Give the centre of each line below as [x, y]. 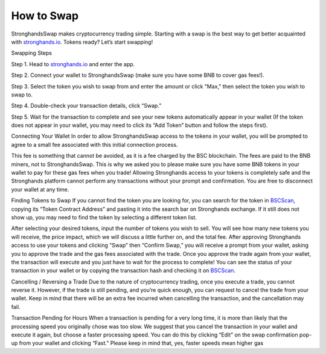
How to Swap [45, 16]
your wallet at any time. [40, 189]
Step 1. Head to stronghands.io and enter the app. [73, 64]
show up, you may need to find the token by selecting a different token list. [104, 217]
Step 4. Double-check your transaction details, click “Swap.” [86, 106]
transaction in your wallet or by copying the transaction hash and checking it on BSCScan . [123, 270]
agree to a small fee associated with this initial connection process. [94, 144]
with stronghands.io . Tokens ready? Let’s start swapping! [82, 42]
